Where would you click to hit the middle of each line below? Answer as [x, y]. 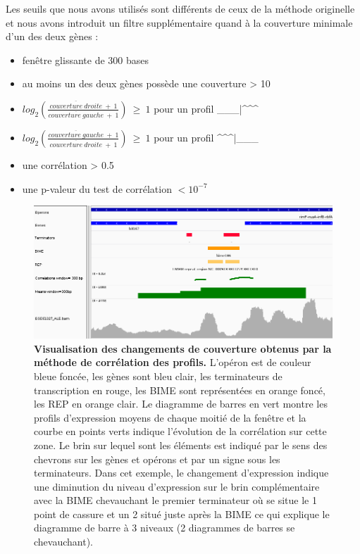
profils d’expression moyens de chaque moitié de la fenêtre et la [170, 417]
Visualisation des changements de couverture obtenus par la [183, 348]
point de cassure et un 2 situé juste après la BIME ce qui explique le [182, 514]
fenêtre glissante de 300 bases [85, 59]
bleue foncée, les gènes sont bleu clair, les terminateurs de [158, 376]
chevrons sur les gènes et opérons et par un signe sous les [157, 459]
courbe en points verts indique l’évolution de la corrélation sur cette [180, 431]
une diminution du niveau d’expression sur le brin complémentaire [177, 486]
